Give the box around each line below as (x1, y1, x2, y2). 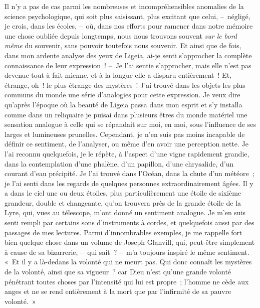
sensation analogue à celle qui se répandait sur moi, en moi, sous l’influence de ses (5, 119, 256, 129)
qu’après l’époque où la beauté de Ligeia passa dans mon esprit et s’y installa (5, 99, 242, 109)
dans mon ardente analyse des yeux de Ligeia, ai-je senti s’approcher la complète (5, 50, 252, 60)
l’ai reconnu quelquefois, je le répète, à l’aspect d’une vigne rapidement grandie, (5, 148, 249, 159)
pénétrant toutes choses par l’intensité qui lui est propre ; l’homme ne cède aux (5, 276, 249, 286)
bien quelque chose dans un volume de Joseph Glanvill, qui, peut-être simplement (5, 237, 255, 247)
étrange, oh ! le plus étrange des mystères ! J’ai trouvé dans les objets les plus (5, 79, 245, 90)
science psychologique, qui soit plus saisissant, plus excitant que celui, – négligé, (5, 11, 250, 21)
